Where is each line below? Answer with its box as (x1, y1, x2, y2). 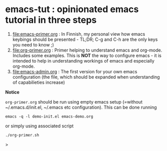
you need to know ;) (12, 41, 54, 47)
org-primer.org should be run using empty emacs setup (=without (5, 98, 143, 105)
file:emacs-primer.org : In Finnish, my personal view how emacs (12, 31, 145, 37)
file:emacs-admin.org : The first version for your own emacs (12, 68, 137, 74)
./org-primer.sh (5, 132, 39, 137)
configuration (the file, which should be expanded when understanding (12, 74, 160, 80)
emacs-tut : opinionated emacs (5, 4, 139, 15)
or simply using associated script (5, 123, 74, 129)
